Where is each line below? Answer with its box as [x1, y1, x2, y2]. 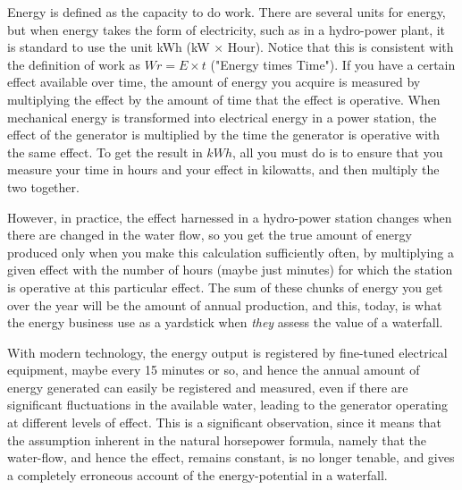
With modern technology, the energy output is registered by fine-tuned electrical [7, 342, 448, 361]
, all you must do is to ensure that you [231, 142, 443, 161]
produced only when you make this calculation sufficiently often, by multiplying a [7, 242, 454, 261]
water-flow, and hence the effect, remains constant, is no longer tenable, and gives [7, 448, 455, 467]
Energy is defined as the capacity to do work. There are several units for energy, [7, 3, 446, 21]
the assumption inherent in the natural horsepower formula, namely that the [7, 430, 427, 449]
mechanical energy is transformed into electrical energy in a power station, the [7, 107, 437, 126]
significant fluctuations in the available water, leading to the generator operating [7, 395, 449, 414]
